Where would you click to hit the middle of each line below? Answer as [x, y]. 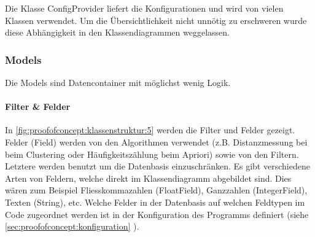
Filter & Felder [38, 107]
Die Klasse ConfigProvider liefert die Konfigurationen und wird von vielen [144, 8]
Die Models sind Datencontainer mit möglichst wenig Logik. [118, 82]
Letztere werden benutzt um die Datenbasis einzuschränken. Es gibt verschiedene [157, 166]
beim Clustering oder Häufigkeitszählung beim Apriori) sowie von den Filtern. [152, 154]
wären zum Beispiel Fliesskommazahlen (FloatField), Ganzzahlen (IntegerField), [156, 190]
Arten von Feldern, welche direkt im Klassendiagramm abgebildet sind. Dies [148, 178]
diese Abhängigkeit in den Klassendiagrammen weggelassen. [117, 32]
